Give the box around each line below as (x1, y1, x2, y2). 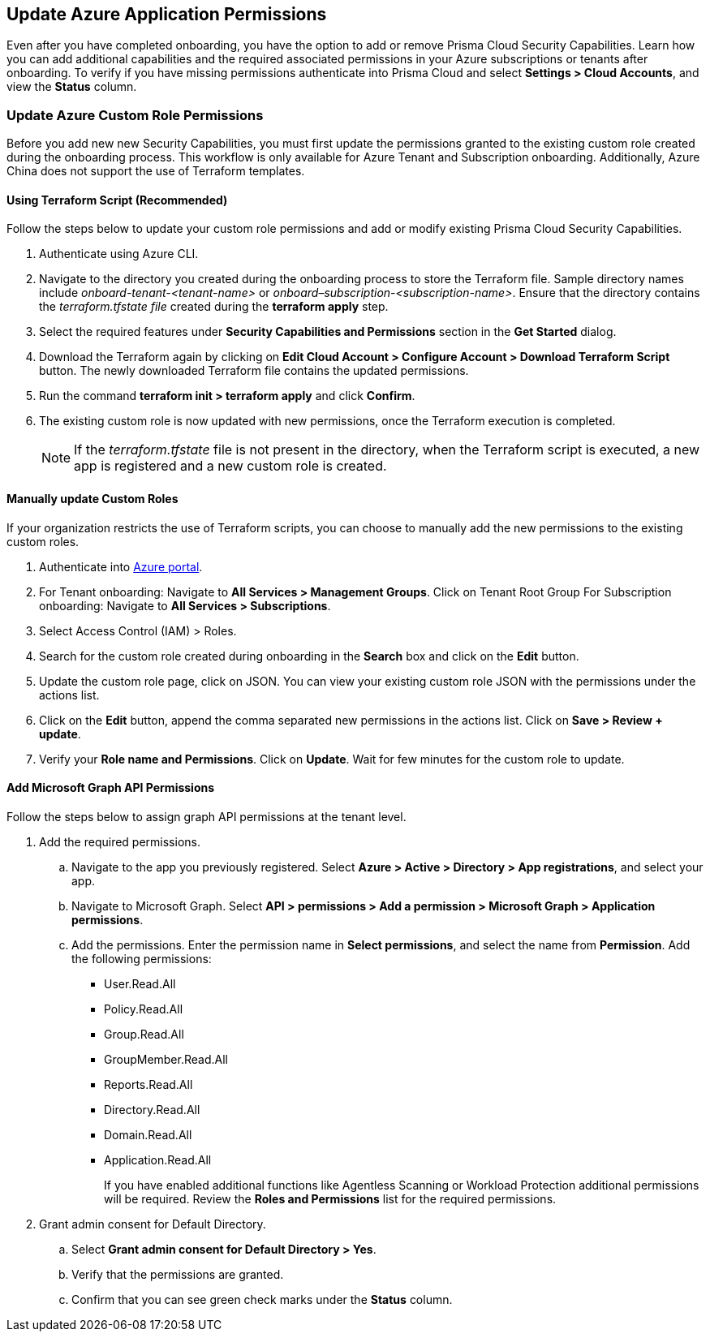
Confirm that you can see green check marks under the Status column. (71, 1292, 453, 1306)
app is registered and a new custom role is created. (74, 458, 387, 475)
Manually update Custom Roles (6, 492, 179, 506)
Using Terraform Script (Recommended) (6, 192, 228, 207)
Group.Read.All (104, 1026, 184, 1041)
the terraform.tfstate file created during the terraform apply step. (39, 299, 389, 314)
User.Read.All (104, 976, 176, 991)
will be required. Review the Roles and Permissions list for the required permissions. (104, 1191, 557, 1206)
